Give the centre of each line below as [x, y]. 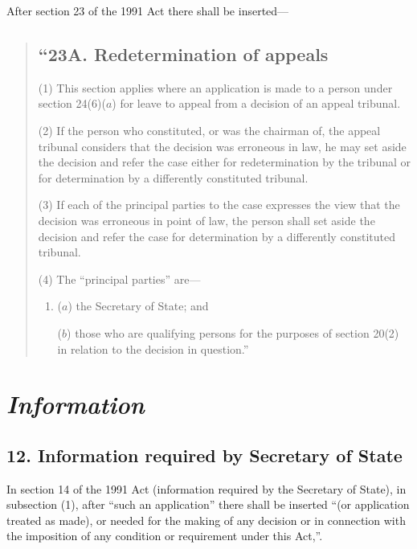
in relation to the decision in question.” [153, 348]
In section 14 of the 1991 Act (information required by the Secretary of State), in [206, 488]
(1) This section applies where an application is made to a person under [215, 87]
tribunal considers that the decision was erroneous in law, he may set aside [222, 146]
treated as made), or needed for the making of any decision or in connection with [206, 520]
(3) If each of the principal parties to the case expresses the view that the [219, 205]
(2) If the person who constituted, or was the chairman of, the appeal [209, 130]
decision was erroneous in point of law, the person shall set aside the [206, 220]
